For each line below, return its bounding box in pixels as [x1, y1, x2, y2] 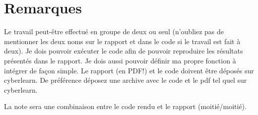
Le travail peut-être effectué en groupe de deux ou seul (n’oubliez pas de [4, 26, 224, 37]
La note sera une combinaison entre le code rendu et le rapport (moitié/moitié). [4, 101, 247, 112]
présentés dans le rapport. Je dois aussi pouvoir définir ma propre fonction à [4, 55, 236, 65]
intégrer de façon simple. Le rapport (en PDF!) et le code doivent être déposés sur [4, 65, 254, 75]
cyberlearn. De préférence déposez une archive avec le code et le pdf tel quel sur [4, 75, 247, 85]
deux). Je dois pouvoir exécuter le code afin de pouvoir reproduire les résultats [4, 46, 243, 56]
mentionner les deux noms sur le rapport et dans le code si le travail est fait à [4, 36, 241, 46]
